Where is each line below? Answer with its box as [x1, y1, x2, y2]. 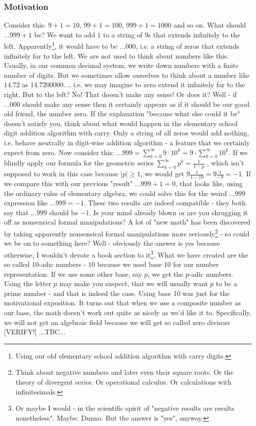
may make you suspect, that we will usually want [59, 278, 208, 289]
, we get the [148, 268, 184, 279]
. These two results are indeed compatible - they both [84, 197, 246, 208]
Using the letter [4, 278, 52, 289]
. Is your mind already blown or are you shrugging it [89, 207, 248, 217]
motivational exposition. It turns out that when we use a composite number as [4, 297, 241, 308]
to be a [216, 278, 237, 289]
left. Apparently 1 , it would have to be [4, 39, 118, 51]
